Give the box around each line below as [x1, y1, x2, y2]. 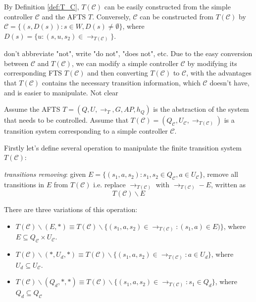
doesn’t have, [209, 77, 250, 88]
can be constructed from [140, 11, 213, 21]
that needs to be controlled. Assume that [4, 115, 129, 125]
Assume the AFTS [4, 104, 60, 114]
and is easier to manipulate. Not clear [4, 87, 118, 97]
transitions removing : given [4, 169, 86, 179]
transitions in [4, 179, 45, 189]
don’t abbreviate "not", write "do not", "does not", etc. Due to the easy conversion [4, 48, 253, 59]
